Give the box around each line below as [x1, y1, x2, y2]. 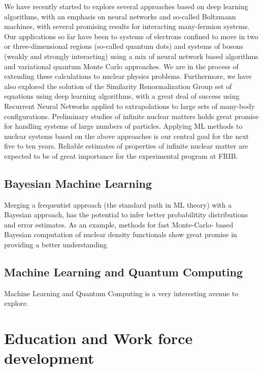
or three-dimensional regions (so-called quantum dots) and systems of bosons [4, 41, 243, 51]
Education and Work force [4, 328, 193, 349]
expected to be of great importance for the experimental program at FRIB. [4, 150, 238, 161]
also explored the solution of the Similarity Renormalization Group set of [4, 80, 232, 91]
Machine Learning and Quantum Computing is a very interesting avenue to [4, 288, 239, 298]
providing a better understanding [4, 239, 107, 250]
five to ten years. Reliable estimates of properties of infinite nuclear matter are [4, 140, 248, 151]
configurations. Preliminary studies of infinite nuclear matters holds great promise [4, 110, 259, 121]
